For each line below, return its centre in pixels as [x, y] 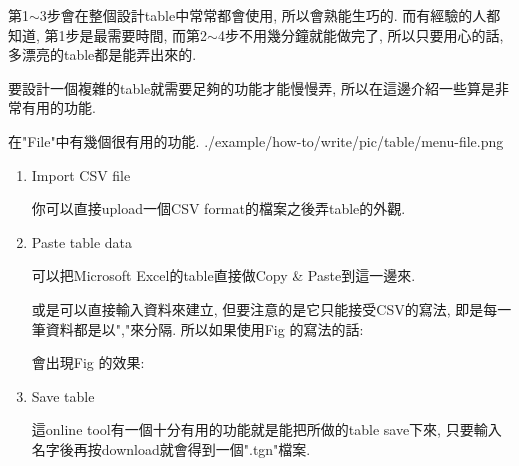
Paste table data [82, 241]
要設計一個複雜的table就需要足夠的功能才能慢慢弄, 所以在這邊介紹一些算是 [251, 87]
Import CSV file [81, 174]
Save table [63, 395]
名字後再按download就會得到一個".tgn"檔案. [171, 448]
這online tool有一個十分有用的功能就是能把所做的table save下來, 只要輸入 [266, 429]
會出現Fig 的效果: [88, 362]
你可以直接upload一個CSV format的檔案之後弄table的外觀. [218, 208]
